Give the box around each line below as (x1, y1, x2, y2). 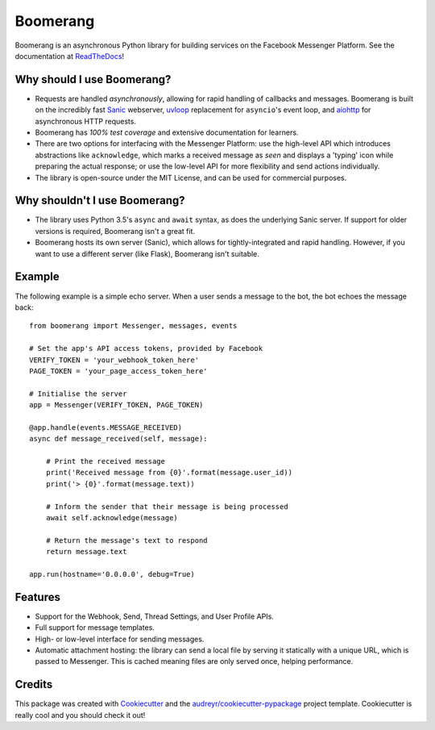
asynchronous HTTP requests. (35, 116, 137, 126)
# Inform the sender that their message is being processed (45, 502, 289, 511)
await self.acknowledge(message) (45, 513, 179, 522)
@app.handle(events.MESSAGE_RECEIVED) (29, 423, 183, 432)
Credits (14, 678, 53, 691)
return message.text (45, 547, 127, 557)
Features (14, 590, 60, 604)
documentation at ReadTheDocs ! (14, 51, 125, 60)
